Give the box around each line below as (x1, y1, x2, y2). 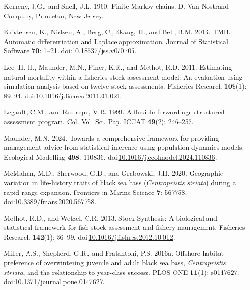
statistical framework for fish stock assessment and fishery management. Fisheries (4, 222, 245, 232)
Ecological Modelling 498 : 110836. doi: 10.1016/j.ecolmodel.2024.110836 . (4, 151, 217, 161)
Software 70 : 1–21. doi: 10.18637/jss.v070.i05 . (4, 46, 137, 56)
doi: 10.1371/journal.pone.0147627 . (4, 276, 105, 287)
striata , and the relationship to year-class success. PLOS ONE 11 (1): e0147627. (4, 267, 239, 277)
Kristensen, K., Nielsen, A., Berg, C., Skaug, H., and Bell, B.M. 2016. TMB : (4, 27, 231, 37)
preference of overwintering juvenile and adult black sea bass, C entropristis (4, 258, 226, 268)
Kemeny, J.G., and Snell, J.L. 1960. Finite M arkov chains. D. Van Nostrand (4, 1, 229, 11)
